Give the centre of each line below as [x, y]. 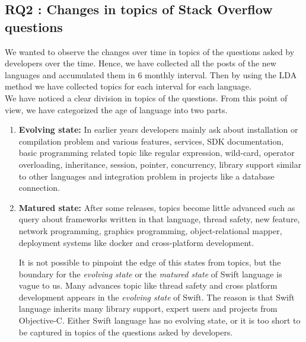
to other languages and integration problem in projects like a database [146, 176]
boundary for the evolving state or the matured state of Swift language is [150, 274]
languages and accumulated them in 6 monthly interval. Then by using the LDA [151, 74]
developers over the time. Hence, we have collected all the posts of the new [141, 63]
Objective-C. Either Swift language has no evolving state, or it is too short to [160, 320]
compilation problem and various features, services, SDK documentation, [151, 141]
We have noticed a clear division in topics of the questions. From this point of [146, 98]
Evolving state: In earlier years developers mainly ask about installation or [158, 130]
